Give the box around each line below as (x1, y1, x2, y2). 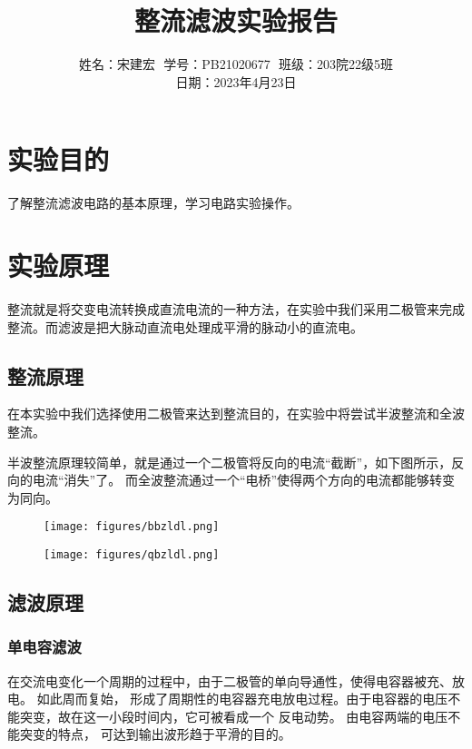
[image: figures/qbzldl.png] (44, 547, 220, 561)
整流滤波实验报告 (133, 2, 338, 39)
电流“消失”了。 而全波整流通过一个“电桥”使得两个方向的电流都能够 (32, 470, 430, 489)
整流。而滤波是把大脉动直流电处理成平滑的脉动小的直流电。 (7, 317, 363, 336)
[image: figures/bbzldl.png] (44, 520, 220, 534)
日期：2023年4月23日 (175, 72, 297, 91)
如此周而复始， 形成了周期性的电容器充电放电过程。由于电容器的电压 (36, 689, 448, 708)
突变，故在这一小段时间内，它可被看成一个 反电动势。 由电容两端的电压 (19, 706, 448, 725)
